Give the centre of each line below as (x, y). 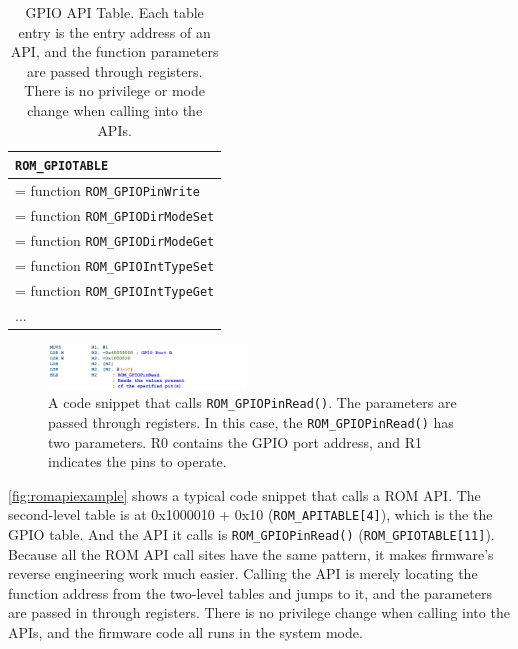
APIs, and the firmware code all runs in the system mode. (185, 632)
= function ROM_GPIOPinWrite (107, 190)
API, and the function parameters (114, 51)
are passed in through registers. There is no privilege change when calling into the (259, 612)
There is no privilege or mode (114, 90)
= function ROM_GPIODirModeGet (115, 239)
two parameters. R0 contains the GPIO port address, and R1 (235, 441)
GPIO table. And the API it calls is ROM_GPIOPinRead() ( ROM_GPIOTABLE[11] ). (251, 533)
